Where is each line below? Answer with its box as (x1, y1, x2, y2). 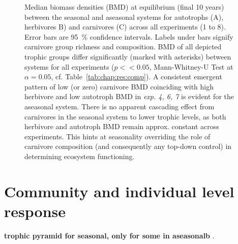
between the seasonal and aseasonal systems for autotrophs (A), (24, 11, 224, 22)
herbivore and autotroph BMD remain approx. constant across (24, 121, 219, 132)
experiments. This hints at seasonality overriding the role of (24, 131, 211, 141)
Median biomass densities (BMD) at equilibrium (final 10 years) (24, 2, 224, 12)
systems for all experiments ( (24, 61, 114, 72)
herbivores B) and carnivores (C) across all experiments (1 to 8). (24, 21, 226, 32)
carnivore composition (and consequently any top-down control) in (24, 141, 232, 151)
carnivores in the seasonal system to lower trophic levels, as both (24, 111, 226, 121)
